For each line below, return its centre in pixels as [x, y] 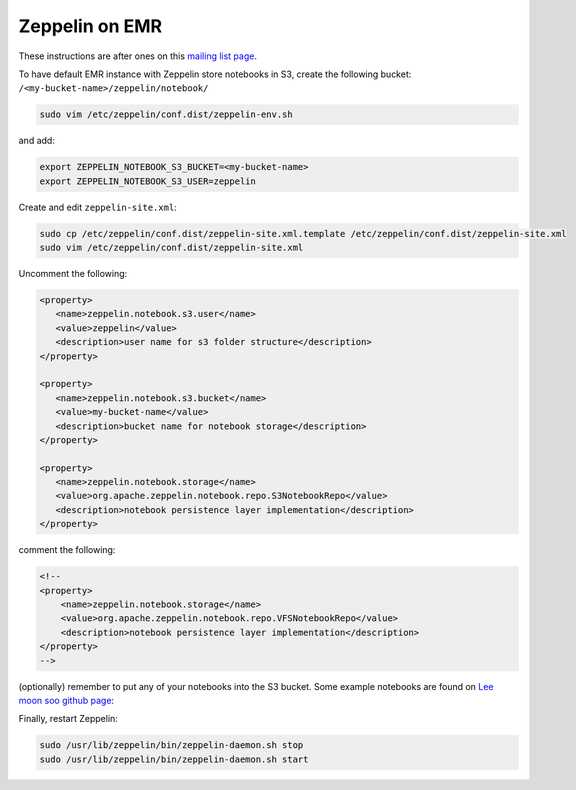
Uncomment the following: [73, 274]
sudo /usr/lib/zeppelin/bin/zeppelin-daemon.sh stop [171, 745]
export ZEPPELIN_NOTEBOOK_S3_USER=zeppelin [148, 181]
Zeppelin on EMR [90, 26]
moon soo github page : [66, 700]
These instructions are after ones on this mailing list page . [137, 56]
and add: [36, 141]
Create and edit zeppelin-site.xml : [97, 207]
